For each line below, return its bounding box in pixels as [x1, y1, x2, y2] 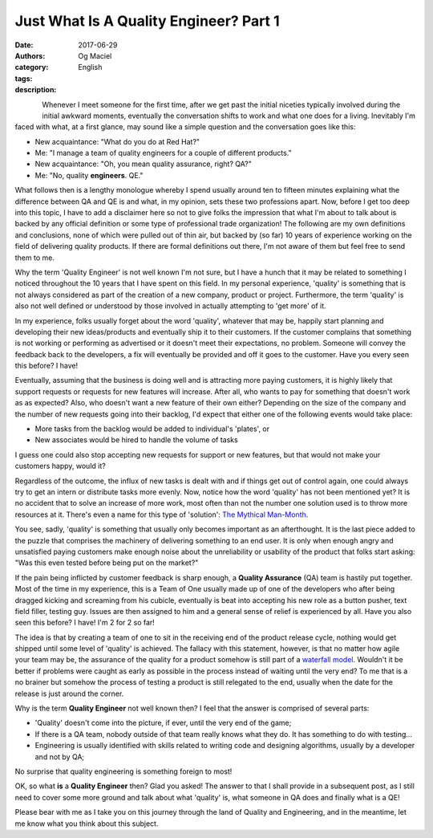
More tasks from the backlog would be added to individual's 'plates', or [34, 424, 270, 433]
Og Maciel [78, 51, 112, 60]
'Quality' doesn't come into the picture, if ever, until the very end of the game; [34, 718, 292, 728]
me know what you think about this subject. [14, 819, 159, 828]
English [78, 63, 103, 72]
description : [14, 85, 57, 95]
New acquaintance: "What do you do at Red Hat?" [34, 136, 200, 146]
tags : [14, 73, 33, 83]
